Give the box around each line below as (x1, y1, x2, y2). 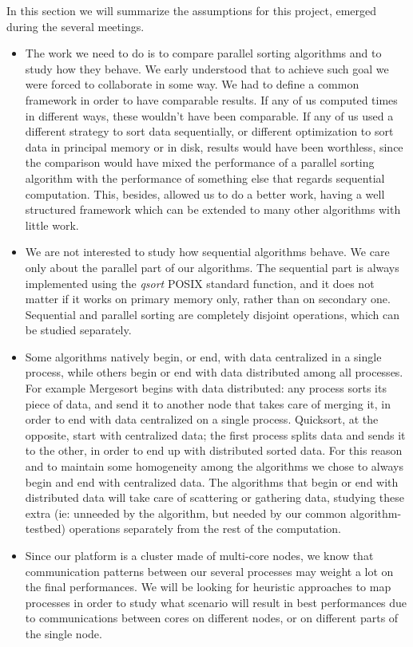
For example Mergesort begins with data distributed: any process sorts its (25, 380, 387, 396)
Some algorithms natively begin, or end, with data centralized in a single (25, 348, 382, 365)
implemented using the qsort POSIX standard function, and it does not (25, 274, 375, 291)
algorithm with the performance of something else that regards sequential (25, 169, 385, 186)
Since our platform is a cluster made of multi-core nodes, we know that (25, 547, 374, 563)
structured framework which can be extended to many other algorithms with (25, 201, 401, 218)
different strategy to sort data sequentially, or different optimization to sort (25, 123, 394, 140)
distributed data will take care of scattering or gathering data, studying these (25, 489, 404, 506)
